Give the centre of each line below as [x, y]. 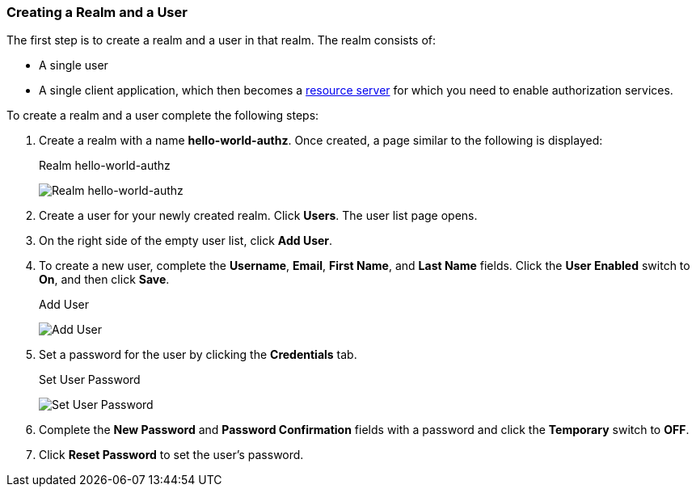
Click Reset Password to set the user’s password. [171, 455]
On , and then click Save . [104, 280]
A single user [74, 65]
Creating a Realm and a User [97, 12]
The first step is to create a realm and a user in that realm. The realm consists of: [221, 40]
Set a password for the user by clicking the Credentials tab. [198, 355]
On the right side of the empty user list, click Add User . [186, 241]
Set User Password [90, 380]
